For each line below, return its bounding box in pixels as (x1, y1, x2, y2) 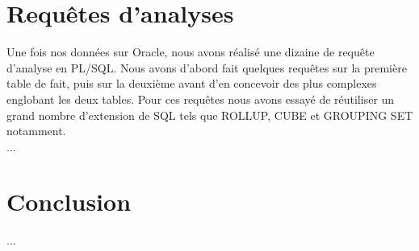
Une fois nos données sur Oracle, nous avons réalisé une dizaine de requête (6, 43, 375, 60)
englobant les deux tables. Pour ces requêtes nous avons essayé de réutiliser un (6, 90, 395, 107)
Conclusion (6, 185, 132, 218)
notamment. (6, 122, 66, 139)
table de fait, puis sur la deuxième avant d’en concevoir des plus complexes (6, 75, 377, 92)
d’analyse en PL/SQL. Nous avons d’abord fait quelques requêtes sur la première (6, 59, 407, 76)
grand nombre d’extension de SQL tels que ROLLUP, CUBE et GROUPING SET (6, 106, 413, 123)
